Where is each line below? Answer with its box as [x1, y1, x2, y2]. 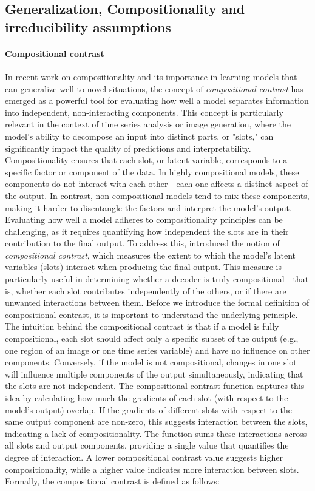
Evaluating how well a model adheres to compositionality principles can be [5, 213, 283, 226]
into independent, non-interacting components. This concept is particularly [5, 106, 283, 118]
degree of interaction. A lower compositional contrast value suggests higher [5, 450, 283, 463]
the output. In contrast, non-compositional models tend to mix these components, [5, 189, 310, 201]
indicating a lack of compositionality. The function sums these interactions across [5, 427, 307, 439]
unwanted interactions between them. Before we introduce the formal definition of [5, 296, 310, 309]
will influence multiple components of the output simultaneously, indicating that [5, 367, 303, 380]
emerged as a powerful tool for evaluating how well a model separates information [5, 94, 309, 107]
